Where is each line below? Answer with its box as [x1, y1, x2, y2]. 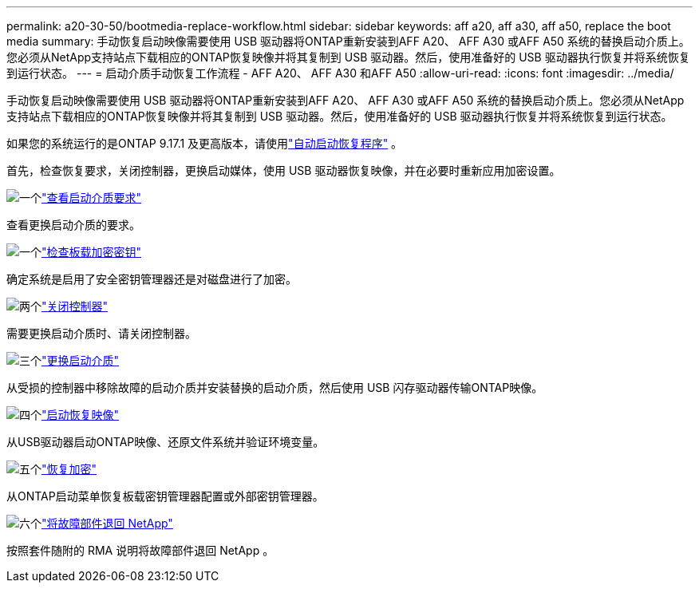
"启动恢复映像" [41, 408, 120, 421]
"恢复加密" [41, 462, 97, 476]
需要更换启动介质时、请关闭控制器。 [6, 326, 196, 340]
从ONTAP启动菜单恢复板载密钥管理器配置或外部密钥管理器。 [6, 489, 324, 503]
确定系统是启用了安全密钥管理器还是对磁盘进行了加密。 [6, 272, 297, 286]
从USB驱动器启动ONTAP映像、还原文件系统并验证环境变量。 [6, 435, 325, 449]
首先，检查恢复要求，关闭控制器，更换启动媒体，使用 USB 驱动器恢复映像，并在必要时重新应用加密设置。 [6, 164, 561, 177]
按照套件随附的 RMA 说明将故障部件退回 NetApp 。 [6, 544, 274, 557]
